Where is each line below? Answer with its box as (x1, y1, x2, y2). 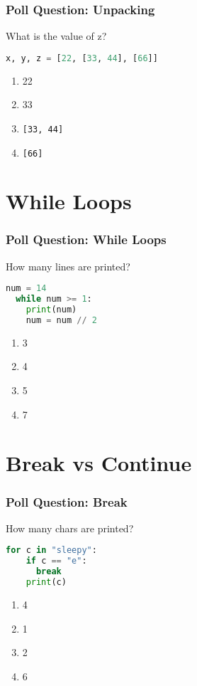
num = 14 (6, 283, 47, 294)
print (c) (26, 577, 67, 588)
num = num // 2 (26, 315, 97, 325)
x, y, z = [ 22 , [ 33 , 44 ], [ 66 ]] (6, 53, 158, 63)
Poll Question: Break (6, 492, 128, 510)
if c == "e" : (26, 556, 87, 566)
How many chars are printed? (6, 520, 134, 535)
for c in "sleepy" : (6, 545, 97, 556)
